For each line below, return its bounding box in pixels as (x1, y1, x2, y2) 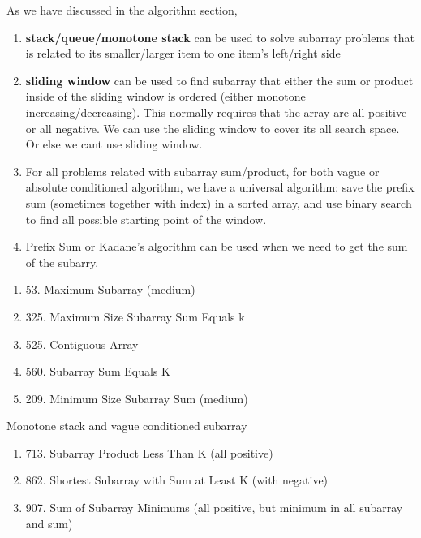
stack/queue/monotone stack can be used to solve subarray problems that (25, 28, 415, 45)
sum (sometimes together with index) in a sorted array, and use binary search (25, 194, 412, 211)
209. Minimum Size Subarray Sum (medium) (25, 390, 248, 407)
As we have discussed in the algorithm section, (6, 2, 238, 18)
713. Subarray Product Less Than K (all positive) (25, 444, 273, 461)
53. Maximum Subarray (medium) (25, 281, 195, 298)
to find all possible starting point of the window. (25, 210, 267, 227)
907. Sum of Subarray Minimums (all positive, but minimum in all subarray (25, 499, 403, 516)
